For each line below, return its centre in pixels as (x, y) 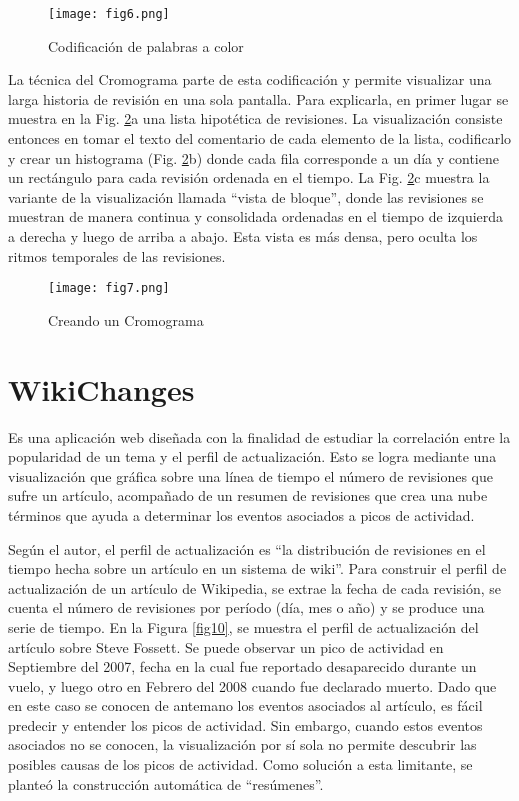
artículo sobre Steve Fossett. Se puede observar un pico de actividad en (226, 646)
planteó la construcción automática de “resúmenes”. (166, 783)
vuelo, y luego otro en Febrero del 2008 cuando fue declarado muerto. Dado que (252, 685)
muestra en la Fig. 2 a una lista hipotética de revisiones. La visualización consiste (255, 118)
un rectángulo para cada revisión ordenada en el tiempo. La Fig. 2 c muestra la (249, 177)
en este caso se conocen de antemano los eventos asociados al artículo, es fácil (245, 705)
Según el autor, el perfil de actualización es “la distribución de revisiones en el (247, 548)
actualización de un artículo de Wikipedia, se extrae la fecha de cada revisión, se (255, 587)
